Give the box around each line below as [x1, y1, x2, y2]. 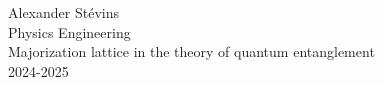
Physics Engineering [8, 21, 131, 42]
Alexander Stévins [8, 2, 119, 22]
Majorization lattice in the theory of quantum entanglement [8, 41, 375, 62]
